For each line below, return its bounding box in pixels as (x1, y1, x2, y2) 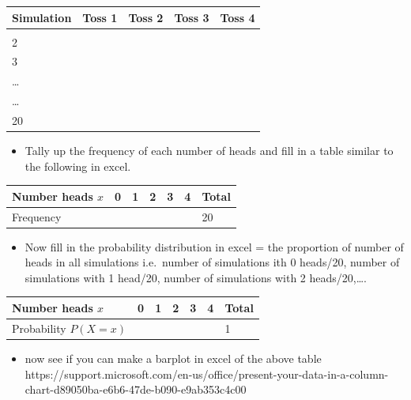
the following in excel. (25, 157, 131, 174)
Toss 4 (220, 9, 255, 25)
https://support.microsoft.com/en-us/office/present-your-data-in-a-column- (25, 365, 389, 382)
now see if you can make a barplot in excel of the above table (25, 349, 322, 366)
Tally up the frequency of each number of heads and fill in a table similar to (25, 142, 394, 159)
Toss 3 (174, 9, 209, 25)
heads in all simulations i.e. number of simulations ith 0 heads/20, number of (25, 254, 400, 270)
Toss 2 (128, 9, 164, 25)
